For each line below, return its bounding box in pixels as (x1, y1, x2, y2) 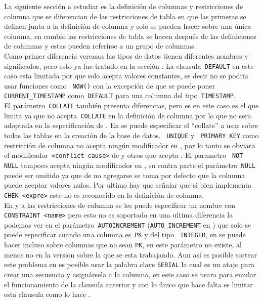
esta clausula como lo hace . (4, 289, 91, 299)
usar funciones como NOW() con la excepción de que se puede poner (4, 80, 215, 91)
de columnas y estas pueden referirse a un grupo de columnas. (4, 40, 196, 51)
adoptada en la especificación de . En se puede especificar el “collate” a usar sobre (4, 120, 258, 131)
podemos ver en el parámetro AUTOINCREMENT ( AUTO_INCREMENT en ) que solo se (4, 219, 251, 230)
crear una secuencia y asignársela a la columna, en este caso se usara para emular (4, 269, 256, 279)
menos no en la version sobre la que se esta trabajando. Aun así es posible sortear (4, 249, 257, 260)
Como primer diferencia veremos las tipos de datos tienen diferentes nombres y (4, 50, 248, 61)
